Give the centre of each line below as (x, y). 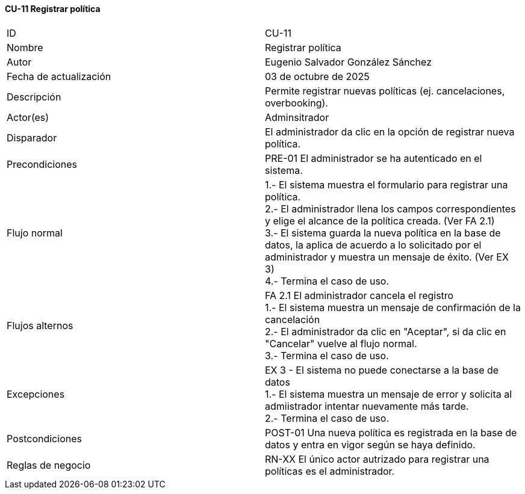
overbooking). (297, 103)
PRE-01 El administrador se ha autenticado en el (374, 158)
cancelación (293, 319)
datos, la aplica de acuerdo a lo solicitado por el (373, 245)
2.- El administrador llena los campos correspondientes (390, 208)
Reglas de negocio (49, 465)
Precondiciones (42, 164)
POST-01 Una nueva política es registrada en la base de (391, 432)
